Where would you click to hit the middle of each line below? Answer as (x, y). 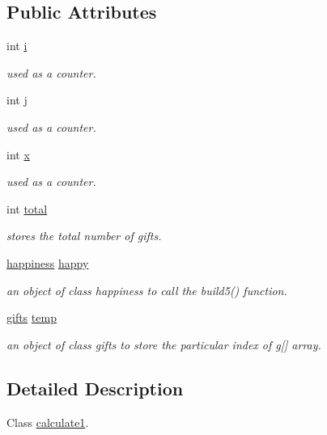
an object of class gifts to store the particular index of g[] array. (164, 344)
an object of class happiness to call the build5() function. (147, 290)
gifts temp (32, 317)
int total (27, 208)
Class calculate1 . (48, 422)
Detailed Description (95, 388)
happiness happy (48, 262)
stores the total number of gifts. (84, 236)
